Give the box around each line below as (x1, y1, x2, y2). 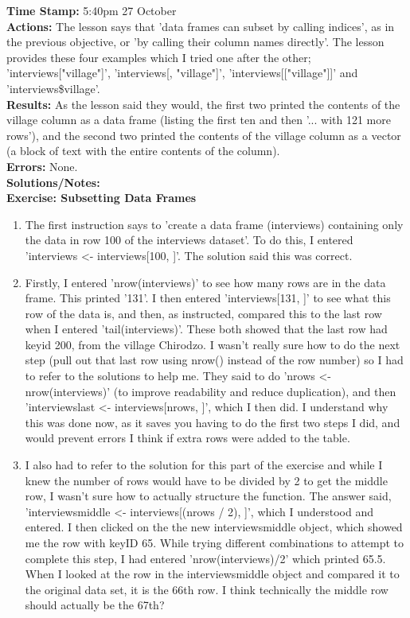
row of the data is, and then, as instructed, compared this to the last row (25, 305, 382, 321)
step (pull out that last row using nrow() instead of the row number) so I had (25, 352, 404, 368)
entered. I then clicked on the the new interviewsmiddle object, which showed (25, 519, 403, 535)
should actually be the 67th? (25, 597, 165, 613)
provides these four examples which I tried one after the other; (6, 49, 311, 65)
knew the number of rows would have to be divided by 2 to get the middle (25, 472, 388, 488)
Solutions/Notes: (6, 173, 100, 190)
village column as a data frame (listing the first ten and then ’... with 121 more (6, 111, 391, 128)
